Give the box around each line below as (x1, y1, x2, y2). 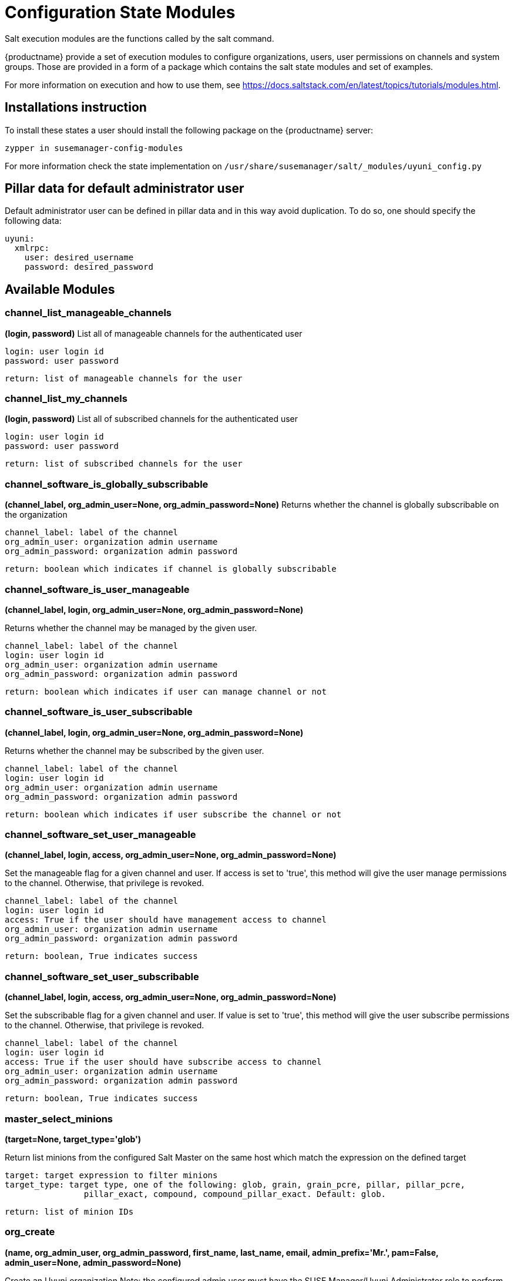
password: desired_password (24, 262, 153, 272)
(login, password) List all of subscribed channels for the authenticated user (5, 414, 298, 424)
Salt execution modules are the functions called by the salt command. (5, 33, 274, 43)
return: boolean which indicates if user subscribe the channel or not (5, 809, 342, 819)
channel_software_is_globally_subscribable (5, 478, 209, 490)
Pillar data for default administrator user (5, 181, 244, 196)
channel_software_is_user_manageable (5, 583, 190, 595)
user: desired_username (24, 253, 134, 263)
